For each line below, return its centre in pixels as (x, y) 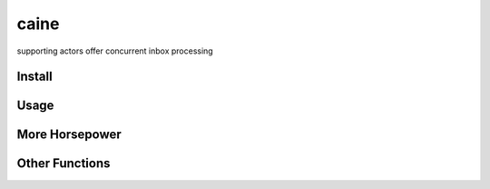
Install (35, 77)
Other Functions (64, 164)
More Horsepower (69, 135)
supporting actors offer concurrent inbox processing (115, 51)
